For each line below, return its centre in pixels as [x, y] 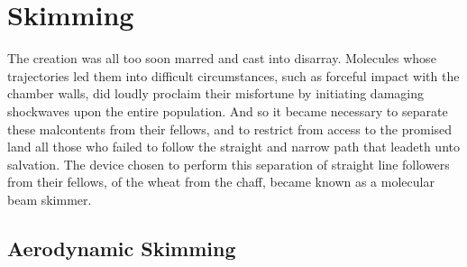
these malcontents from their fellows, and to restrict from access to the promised [230, 129]
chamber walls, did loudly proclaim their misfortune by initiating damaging [215, 93]
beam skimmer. [50, 199]
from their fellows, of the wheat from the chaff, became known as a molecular [221, 182]
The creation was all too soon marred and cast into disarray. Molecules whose [222, 58]
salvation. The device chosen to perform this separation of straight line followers [229, 164]
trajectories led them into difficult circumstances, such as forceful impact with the [233, 75]
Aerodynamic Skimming [122, 248]
